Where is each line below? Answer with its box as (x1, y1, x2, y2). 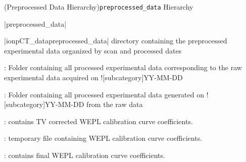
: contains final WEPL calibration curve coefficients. (4, 150, 165, 160)
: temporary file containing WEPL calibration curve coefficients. (4, 133, 203, 143)
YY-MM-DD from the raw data (45, 99, 143, 110)
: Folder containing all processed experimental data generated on (4, 89, 205, 99)
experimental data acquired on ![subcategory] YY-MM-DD (4, 72, 183, 83)
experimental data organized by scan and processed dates (4, 45, 182, 56)
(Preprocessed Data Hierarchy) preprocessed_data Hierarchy (4, 2, 193, 12)
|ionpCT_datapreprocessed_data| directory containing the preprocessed (4, 35, 227, 46)
